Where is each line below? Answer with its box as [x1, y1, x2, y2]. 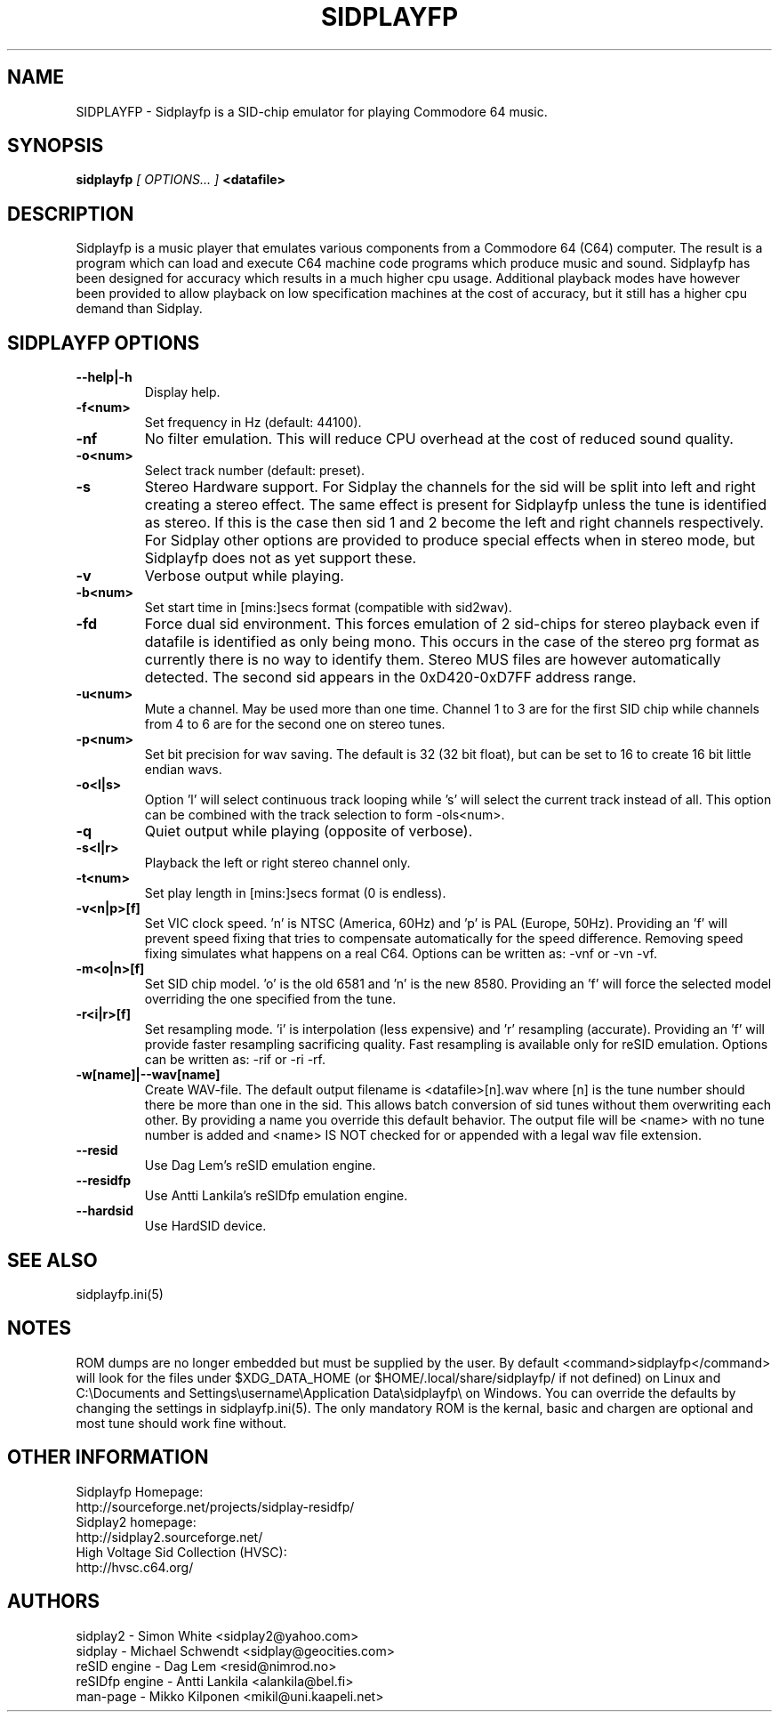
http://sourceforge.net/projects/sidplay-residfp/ [76, 1498, 355, 1514]
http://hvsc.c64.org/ [76, 1559, 194, 1575]
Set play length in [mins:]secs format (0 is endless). [144, 885, 446, 901]
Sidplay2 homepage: [76, 1513, 197, 1529]
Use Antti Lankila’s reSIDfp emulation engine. [144, 1188, 408, 1204]
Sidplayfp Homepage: [76, 1483, 204, 1499]
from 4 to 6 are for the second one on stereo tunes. [144, 716, 446, 732]
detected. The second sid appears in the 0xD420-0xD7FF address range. [144, 668, 637, 687]
